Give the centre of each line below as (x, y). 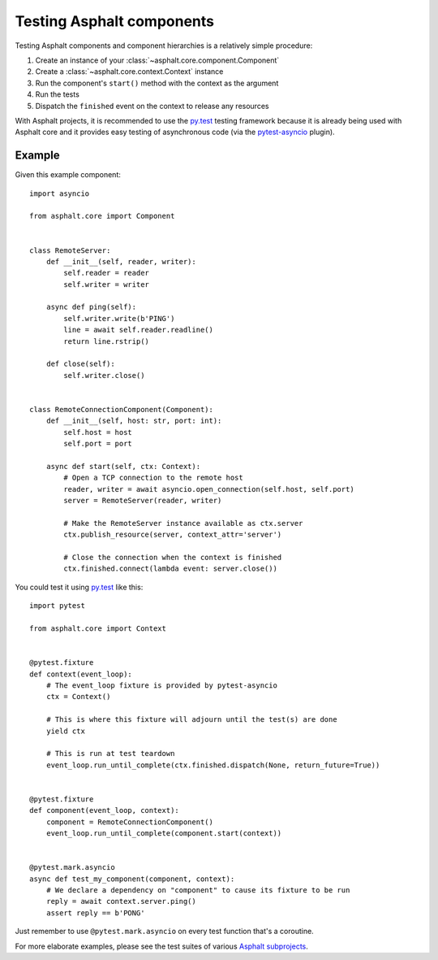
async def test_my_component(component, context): (132, 879)
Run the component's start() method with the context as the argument (157, 83)
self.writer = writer (107, 284)
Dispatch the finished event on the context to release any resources (152, 106)
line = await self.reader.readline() (139, 330)
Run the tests (58, 94)
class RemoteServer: (70, 250)
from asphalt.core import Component (102, 216)
